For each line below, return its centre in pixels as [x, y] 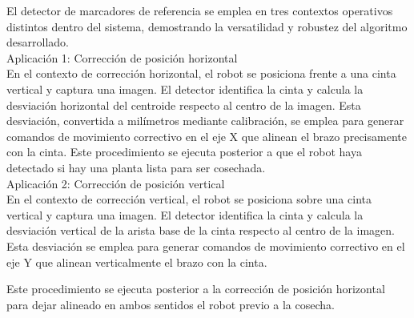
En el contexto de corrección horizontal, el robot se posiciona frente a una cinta [201, 73]
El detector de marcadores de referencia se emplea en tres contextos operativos [200, 10]
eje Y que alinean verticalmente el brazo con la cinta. [137, 262]
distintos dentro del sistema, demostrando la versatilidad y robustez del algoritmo [207, 26]
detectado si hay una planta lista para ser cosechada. [136, 167]
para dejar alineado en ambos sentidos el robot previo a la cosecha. [171, 304]
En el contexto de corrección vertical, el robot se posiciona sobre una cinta [189, 199]
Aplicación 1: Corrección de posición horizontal [122, 57]
